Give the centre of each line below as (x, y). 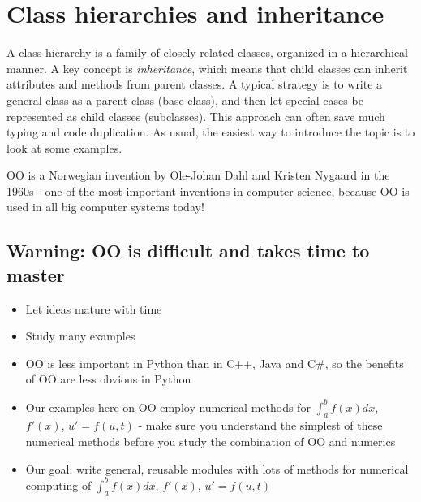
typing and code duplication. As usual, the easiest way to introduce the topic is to (211, 132)
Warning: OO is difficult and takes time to (188, 251)
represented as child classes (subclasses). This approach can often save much (196, 116)
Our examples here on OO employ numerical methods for (168, 407)
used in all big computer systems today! (105, 207)
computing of (58, 485)
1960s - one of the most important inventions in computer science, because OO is (208, 190)
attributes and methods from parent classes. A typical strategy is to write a (195, 84)
